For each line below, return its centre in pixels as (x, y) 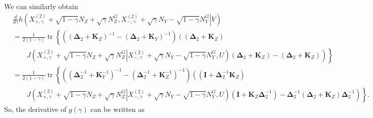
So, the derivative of (35, 109)
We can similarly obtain (41, 6)
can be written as (117, 109)
